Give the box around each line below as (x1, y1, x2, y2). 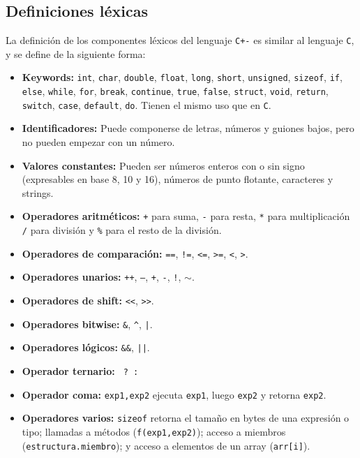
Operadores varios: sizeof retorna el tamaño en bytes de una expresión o (22, 411, 350, 425)
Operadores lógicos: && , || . (22, 340, 150, 355)
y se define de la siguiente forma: (6, 46, 146, 61)
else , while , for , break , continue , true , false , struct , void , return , (22, 84, 329, 98)
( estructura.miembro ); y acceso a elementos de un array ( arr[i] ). (22, 438, 310, 452)
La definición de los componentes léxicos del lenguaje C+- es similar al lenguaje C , (6, 33, 354, 47)
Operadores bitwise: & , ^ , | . (22, 316, 153, 331)
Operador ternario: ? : (22, 363, 139, 378)
